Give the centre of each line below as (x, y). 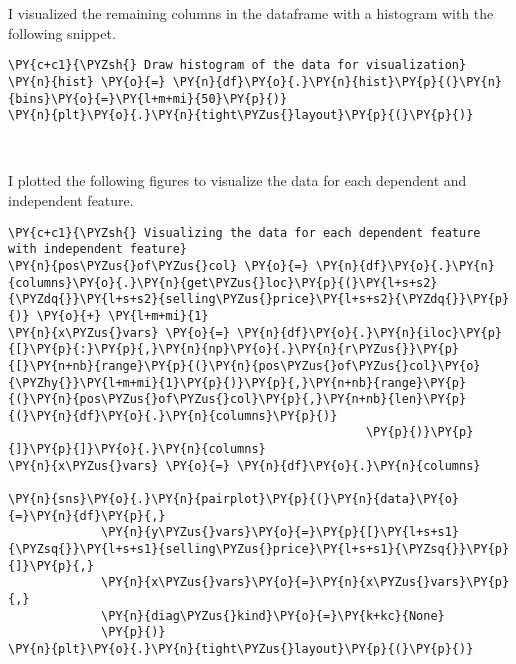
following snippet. (62, 32)
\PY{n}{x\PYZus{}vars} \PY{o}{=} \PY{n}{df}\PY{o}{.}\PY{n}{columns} (244, 465)
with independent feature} (97, 249)
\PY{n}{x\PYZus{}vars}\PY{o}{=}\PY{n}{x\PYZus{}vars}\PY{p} (305, 582)
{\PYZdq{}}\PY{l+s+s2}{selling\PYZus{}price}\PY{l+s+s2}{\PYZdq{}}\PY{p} (259, 299)
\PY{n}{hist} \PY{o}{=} (87, 81)
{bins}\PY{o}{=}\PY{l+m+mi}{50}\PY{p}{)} (148, 98)
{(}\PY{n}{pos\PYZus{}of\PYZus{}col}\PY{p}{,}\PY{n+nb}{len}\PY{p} (237, 399)
